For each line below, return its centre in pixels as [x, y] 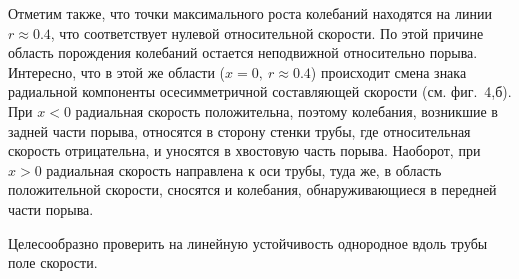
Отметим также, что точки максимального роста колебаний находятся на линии [250, 13]
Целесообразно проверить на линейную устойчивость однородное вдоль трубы [248, 242]
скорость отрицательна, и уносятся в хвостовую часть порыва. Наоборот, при [244, 150]
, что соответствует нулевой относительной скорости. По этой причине [267, 32]
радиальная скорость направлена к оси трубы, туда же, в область [244, 169]
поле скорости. [53, 262]
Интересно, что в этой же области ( [117, 71]
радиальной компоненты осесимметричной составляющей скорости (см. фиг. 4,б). [260, 91]
